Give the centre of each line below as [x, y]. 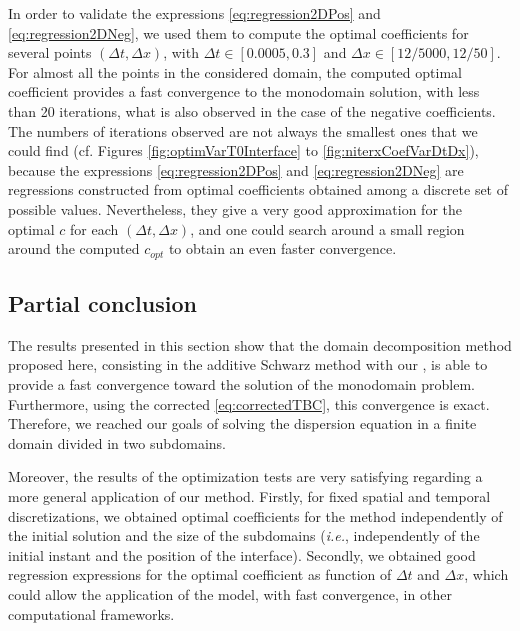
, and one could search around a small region [327, 228]
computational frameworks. [91, 613]
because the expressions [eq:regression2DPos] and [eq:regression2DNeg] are [236, 169]
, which [486, 574]
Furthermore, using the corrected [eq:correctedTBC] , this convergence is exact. [249, 403]
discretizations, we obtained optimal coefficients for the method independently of [255, 515]
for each [94, 228]
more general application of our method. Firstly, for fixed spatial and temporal [249, 495]
